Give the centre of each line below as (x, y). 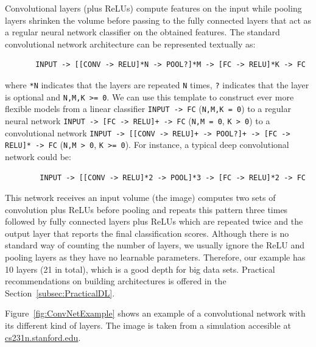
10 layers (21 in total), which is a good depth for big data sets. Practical (140, 269)
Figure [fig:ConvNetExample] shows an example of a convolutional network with (155, 313)
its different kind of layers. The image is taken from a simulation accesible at (148, 325)
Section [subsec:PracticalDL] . (60, 293)
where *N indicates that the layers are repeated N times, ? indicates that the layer (157, 84)
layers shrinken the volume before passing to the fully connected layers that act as (158, 20)
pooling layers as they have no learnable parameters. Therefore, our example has (155, 257)
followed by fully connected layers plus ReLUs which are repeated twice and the (154, 221)
